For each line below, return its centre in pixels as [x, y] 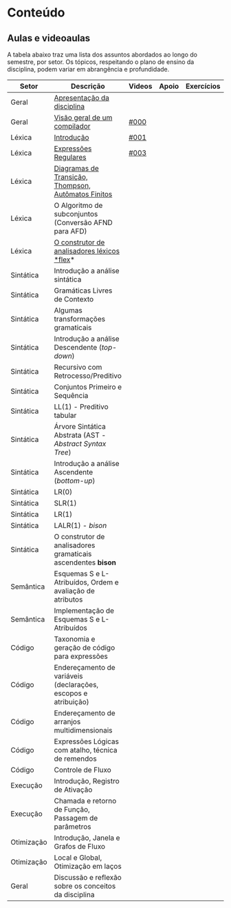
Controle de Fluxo [82, 770]
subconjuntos [76, 214]
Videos [140, 86]
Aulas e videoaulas [49, 38]
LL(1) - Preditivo [81, 407]
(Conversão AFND [84, 223]
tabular [65, 415]
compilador [72, 126]
